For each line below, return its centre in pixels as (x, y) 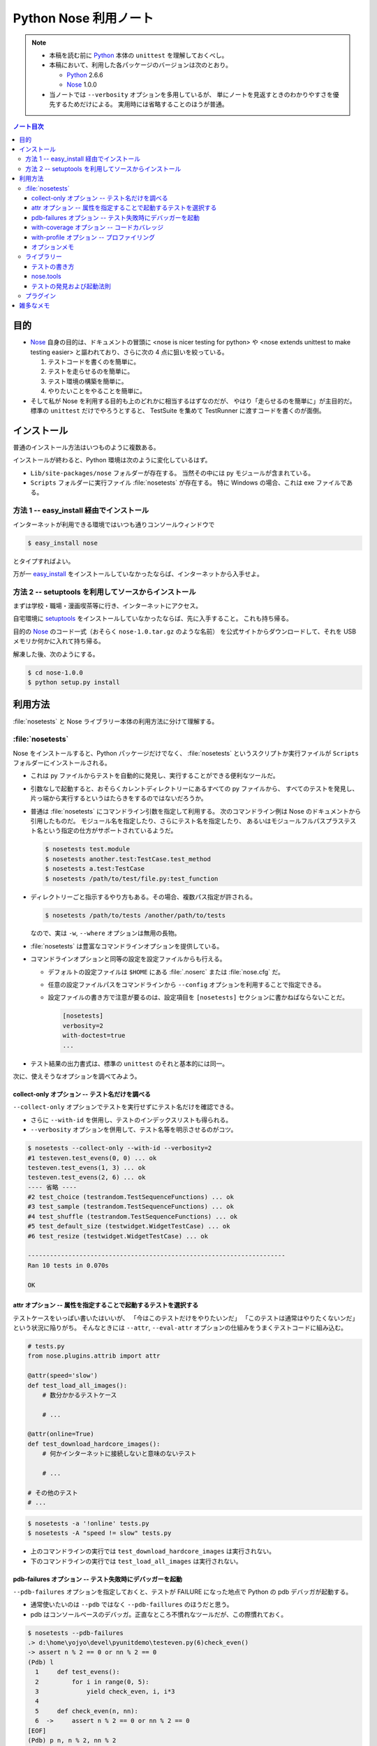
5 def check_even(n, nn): (87, 1711)
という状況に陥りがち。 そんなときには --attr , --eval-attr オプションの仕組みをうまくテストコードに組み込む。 (180, 1328)
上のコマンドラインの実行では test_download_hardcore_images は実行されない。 (153, 1551)
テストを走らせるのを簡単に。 (91, 372)
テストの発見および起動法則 (71, 286)
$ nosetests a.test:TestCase (95, 869)
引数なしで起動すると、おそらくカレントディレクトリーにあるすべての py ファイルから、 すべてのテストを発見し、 (194, 788)
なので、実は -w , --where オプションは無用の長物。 (105, 933)
